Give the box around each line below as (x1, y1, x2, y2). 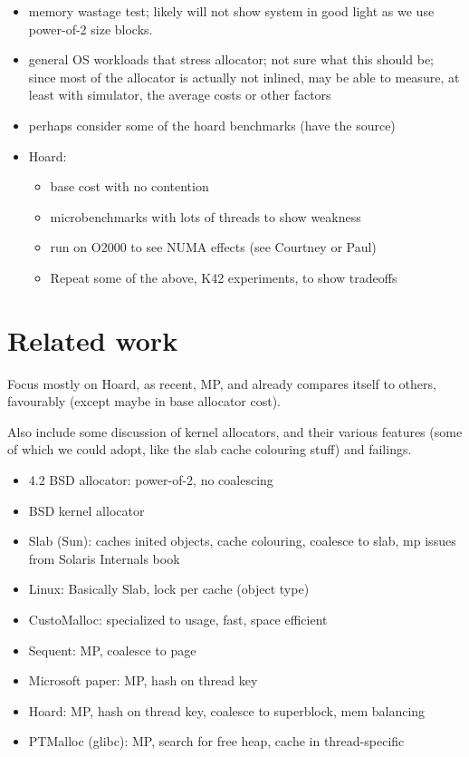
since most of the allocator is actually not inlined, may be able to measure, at (28, 67, 460, 86)
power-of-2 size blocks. (28, 19, 153, 38)
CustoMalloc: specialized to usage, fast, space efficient (28, 610, 328, 628)
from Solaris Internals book (28, 548, 180, 568)
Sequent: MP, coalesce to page (28, 640, 196, 659)
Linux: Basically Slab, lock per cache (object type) (28, 579, 310, 598)
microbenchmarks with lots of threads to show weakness (50, 207, 361, 226)
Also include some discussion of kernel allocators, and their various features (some (7, 422, 463, 441)
